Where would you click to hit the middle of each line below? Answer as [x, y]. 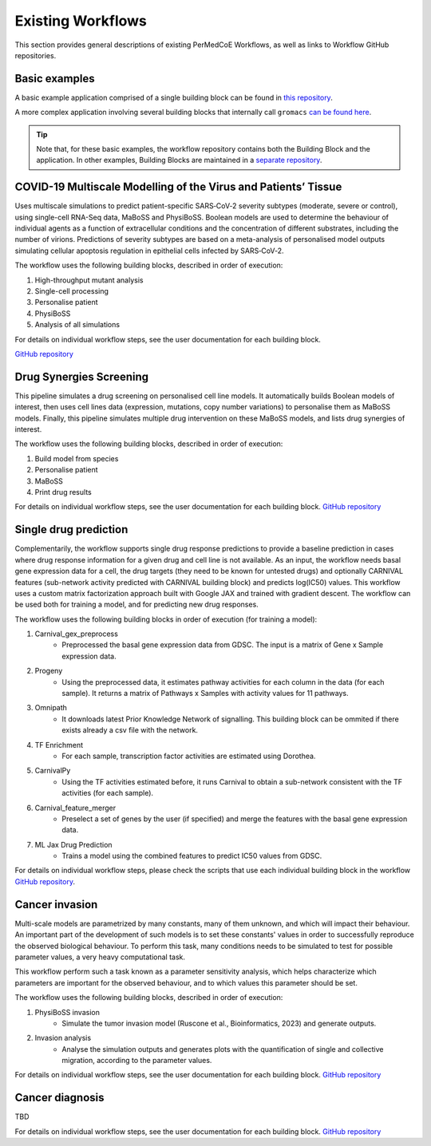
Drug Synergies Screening [82, 376]
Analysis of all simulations [77, 325]
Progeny [49, 671]
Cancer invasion [56, 905]
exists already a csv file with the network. [130, 730]
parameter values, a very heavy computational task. [100, 957]
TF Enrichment [59, 745]
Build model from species [77, 458]
